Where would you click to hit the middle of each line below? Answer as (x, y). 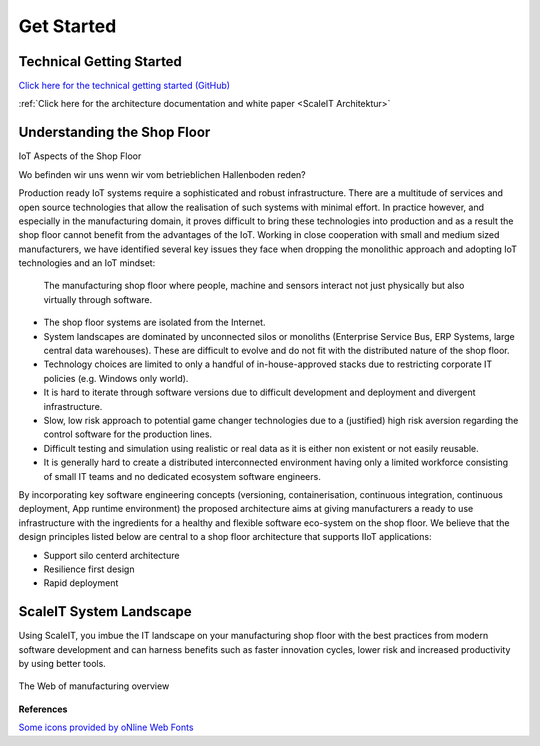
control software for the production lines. (128, 434)
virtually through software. (98, 299)
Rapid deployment (81, 583)
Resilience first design (89, 569)
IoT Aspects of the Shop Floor (80, 156)
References (43, 709)
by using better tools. (62, 663)
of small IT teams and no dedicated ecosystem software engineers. (182, 476)
